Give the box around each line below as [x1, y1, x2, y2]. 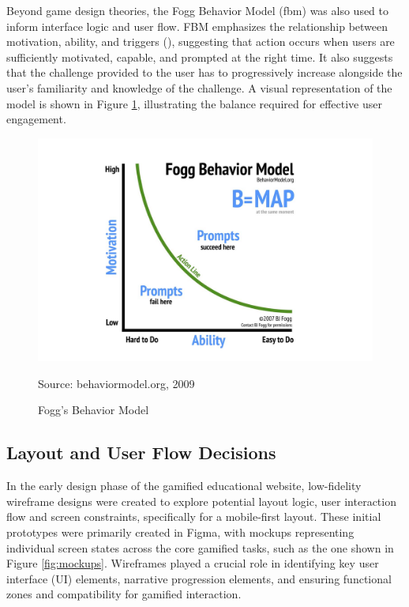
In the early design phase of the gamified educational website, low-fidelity [6, 477, 362, 494]
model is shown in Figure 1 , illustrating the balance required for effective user [6, 95, 382, 111]
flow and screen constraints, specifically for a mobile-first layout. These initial [6, 508, 381, 525]
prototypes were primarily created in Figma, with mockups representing [6, 523, 355, 540]
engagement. [6, 111, 66, 127]
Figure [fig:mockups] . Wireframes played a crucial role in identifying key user [6, 555, 379, 571]
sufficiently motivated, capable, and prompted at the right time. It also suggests [6, 48, 393, 65]
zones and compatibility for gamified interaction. [6, 586, 242, 602]
